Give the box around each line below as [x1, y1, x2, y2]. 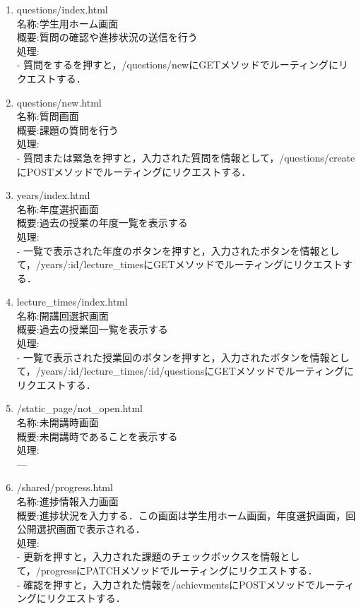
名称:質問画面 [16, 109, 79, 123]
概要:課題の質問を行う [16, 122, 119, 137]
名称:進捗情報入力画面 [16, 494, 119, 508]
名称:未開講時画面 [16, 415, 99, 430]
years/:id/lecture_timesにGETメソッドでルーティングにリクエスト [40, 257, 343, 272]
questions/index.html [16, 2, 108, 16]
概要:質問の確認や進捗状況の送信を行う [16, 30, 198, 44]
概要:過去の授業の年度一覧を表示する [16, 215, 188, 230]
